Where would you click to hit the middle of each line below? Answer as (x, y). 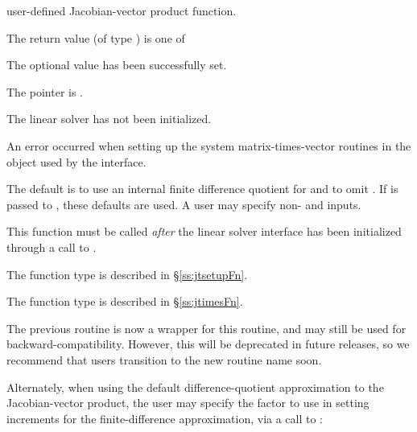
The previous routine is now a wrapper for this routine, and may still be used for (206, 328)
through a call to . (52, 247)
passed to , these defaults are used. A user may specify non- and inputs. (184, 204)
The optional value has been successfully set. (117, 65)
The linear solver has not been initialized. (109, 119)
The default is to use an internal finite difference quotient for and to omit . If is (202, 189)
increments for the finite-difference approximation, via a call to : (165, 418)
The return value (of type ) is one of (96, 37)
